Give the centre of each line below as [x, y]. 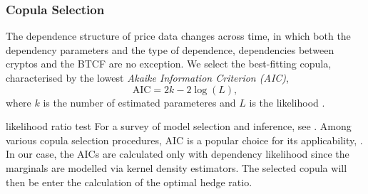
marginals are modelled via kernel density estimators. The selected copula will [177, 167]
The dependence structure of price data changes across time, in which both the [178, 36]
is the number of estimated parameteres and [139, 102]
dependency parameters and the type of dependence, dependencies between [170, 49]
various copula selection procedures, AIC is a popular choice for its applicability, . [184, 140]
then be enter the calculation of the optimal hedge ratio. [129, 182]
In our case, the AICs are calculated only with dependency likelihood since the [178, 154]
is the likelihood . [287, 102]
